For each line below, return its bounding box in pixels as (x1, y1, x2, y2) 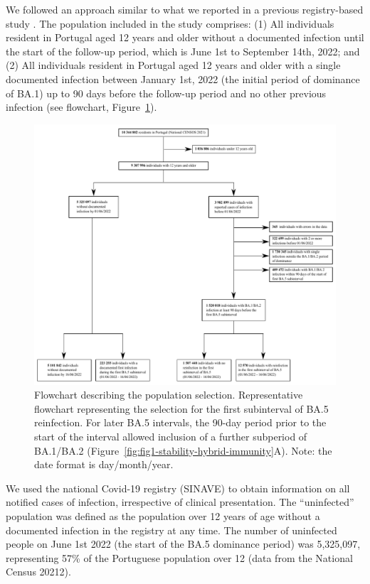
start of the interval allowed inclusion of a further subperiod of (34, 428, 307, 443)
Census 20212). (6, 564, 71, 579)
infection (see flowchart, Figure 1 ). (6, 99, 157, 114)
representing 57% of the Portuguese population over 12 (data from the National (6, 550, 353, 565)
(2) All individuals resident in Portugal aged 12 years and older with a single (6, 58, 341, 72)
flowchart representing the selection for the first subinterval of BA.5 (34, 401, 329, 416)
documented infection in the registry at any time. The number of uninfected (6, 522, 337, 537)
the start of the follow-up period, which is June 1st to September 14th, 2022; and (6, 43, 360, 58)
